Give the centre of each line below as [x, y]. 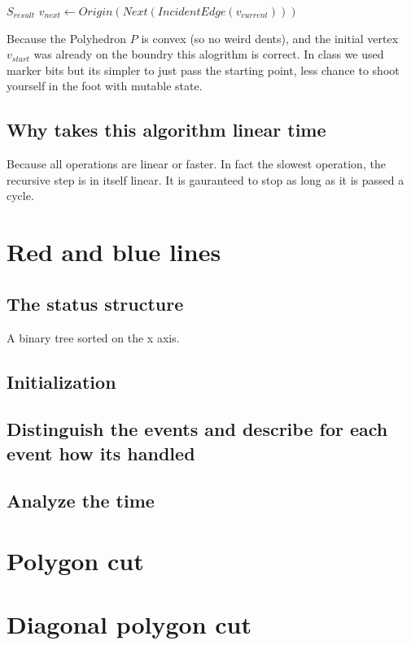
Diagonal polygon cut [129, 624]
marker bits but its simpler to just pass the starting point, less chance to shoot [203, 70]
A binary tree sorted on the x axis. [93, 337]
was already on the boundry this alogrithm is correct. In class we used [209, 54]
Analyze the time [81, 501]
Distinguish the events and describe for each [197, 429]
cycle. [20, 196]
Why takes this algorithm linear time [166, 130]
